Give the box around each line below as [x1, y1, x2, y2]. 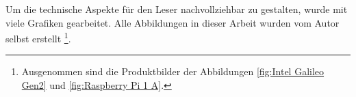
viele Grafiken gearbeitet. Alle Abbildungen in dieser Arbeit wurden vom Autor [5, 15, 340, 29]
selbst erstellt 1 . [5, 29, 71, 45]
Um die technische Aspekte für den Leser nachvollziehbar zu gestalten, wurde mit [5, 2, 348, 16]
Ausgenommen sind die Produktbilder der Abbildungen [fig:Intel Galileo [21, 64, 325, 79]
